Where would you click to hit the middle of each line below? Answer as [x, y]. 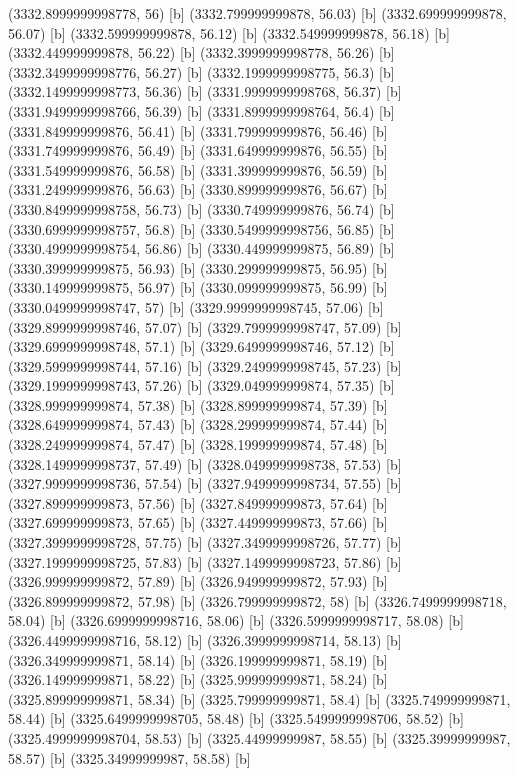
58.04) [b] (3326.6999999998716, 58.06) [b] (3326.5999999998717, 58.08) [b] [236, 620]
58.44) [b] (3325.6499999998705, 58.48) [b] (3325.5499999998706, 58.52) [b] [236, 718]
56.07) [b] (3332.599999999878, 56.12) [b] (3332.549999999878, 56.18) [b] [229, 32]
